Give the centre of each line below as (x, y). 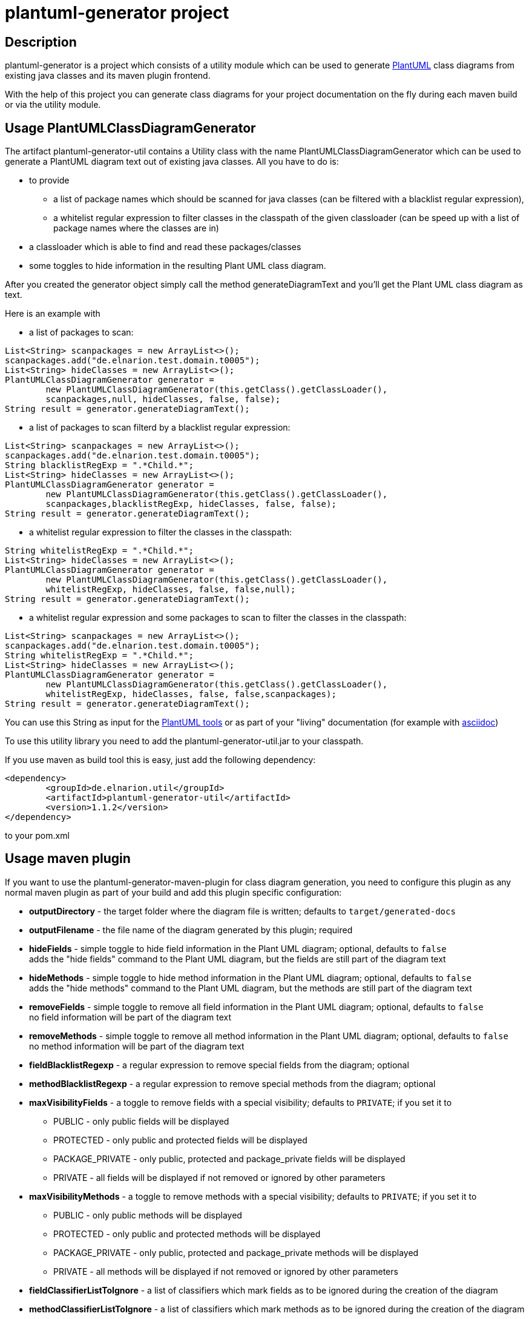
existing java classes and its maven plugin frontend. (108, 76)
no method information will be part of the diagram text (137, 1046)
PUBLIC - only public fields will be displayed (141, 1121)
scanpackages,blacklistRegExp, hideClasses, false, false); (191, 504)
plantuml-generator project (117, 13)
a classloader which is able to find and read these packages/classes (165, 247)
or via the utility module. (53, 105)
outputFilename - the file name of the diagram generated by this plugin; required (191, 930)
